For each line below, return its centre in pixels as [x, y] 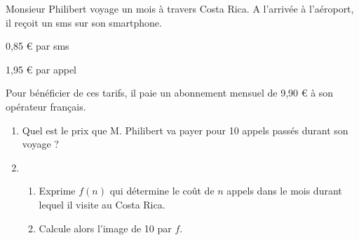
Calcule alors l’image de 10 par [105, 228]
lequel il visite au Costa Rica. [102, 204]
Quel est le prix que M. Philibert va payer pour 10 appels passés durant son [185, 130]
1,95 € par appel [41, 69]
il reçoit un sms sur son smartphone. [84, 22]
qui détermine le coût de [162, 191]
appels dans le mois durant [284, 191]
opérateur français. [46, 106]
